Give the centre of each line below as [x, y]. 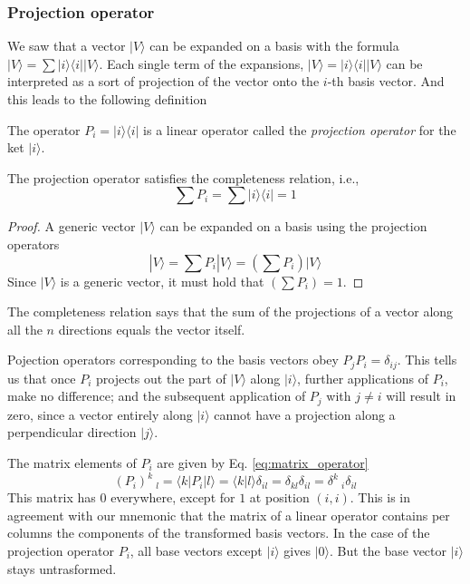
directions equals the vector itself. [152, 329]
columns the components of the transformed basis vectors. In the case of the [219, 533]
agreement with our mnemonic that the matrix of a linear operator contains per [229, 515]
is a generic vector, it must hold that [162, 281]
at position [279, 497]
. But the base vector [388, 550]
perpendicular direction [72, 432]
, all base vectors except [196, 550]
